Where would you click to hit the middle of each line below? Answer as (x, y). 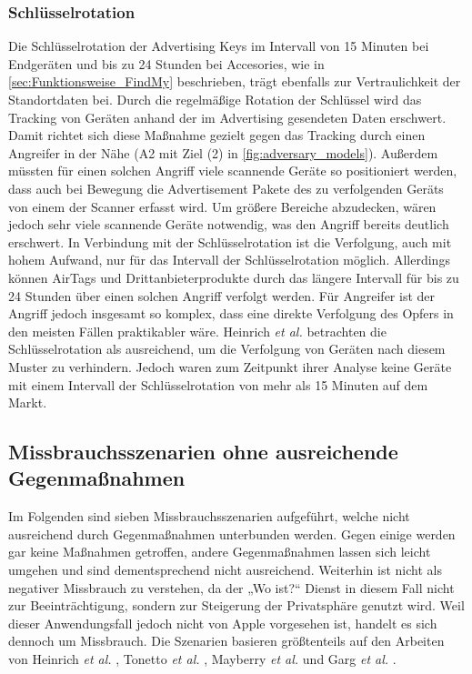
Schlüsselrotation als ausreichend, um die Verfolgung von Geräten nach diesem (227, 349)
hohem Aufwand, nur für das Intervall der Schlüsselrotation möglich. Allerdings (229, 260)
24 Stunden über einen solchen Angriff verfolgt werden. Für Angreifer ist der (222, 295)
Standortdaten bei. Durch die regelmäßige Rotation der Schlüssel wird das (215, 99)
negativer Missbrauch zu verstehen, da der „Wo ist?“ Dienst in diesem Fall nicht (231, 587)
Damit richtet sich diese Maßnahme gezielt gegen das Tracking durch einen (217, 135)
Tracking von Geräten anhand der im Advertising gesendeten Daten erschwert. (227, 117)
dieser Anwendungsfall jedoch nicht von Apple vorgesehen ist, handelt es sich (223, 623)
